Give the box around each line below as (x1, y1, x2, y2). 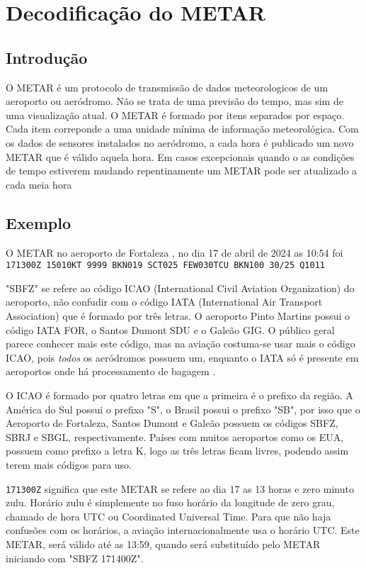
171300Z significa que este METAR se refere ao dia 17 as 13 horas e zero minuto (6, 481, 354, 496)
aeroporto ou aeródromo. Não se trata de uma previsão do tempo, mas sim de (6, 94, 343, 108)
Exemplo (6, 211, 72, 233)
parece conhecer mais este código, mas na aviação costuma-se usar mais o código (6, 336, 355, 351)
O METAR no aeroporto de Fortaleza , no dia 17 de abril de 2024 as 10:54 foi (6, 245, 343, 260)
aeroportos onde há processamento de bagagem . (6, 364, 216, 379)
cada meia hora (6, 177, 72, 191)
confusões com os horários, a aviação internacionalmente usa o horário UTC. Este (6, 523, 360, 538)
